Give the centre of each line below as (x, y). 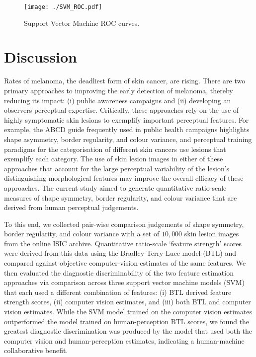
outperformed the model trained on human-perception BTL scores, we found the (127, 321)
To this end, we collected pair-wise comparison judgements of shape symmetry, (124, 224)
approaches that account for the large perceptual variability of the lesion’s (117, 168)
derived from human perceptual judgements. (71, 207)
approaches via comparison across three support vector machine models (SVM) (125, 282)
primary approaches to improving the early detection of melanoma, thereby (119, 90)
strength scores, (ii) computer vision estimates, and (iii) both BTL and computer (128, 302)
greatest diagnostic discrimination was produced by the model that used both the (128, 331)
